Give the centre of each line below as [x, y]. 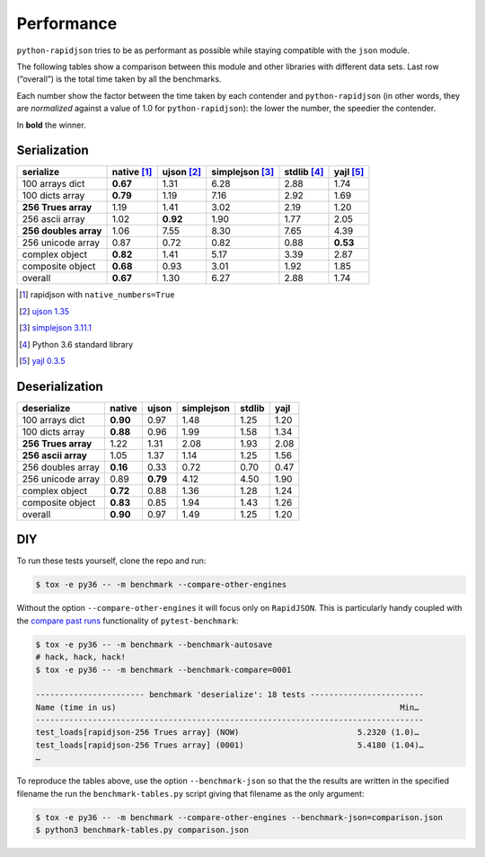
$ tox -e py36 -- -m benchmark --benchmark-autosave [154, 644]
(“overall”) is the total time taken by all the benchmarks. [119, 79]
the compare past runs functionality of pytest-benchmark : [128, 621]
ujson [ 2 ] [182, 172]
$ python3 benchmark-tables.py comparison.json [142, 830]
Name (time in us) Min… [227, 707]
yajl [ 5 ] [349, 172]
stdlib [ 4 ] [304, 172]
